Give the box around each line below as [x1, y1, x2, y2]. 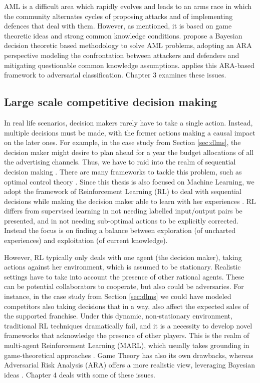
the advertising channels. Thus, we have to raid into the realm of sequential [4, 156, 236, 167]
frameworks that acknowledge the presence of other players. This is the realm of [4, 330, 249, 340]
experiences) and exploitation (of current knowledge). [4, 235, 168, 245]
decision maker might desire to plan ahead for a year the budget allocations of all [4, 146, 254, 157]
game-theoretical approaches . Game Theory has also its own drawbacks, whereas [4, 349, 253, 360]
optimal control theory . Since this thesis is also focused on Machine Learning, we [4, 176, 254, 186]
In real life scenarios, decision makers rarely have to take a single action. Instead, [4, 117, 253, 127]
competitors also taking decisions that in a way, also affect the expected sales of [4, 300, 249, 311]
